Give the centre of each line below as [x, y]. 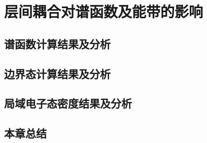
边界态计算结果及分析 [57, 73]
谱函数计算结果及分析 [57, 43]
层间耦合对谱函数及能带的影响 [104, 11]
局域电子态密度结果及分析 [68, 103]
